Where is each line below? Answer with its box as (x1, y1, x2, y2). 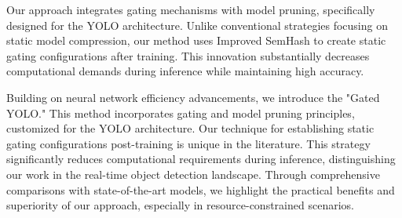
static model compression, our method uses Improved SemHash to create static (6, 32, 386, 49)
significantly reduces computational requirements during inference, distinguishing (6, 151, 396, 167)
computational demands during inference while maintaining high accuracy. (6, 63, 364, 79)
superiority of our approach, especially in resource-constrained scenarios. (6, 197, 354, 213)
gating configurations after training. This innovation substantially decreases (6, 47, 370, 64)
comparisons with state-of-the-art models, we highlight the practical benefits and (6, 181, 395, 198)
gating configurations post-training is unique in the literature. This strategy (6, 135, 371, 151)
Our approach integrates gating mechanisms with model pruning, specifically (6, 2, 375, 17)
